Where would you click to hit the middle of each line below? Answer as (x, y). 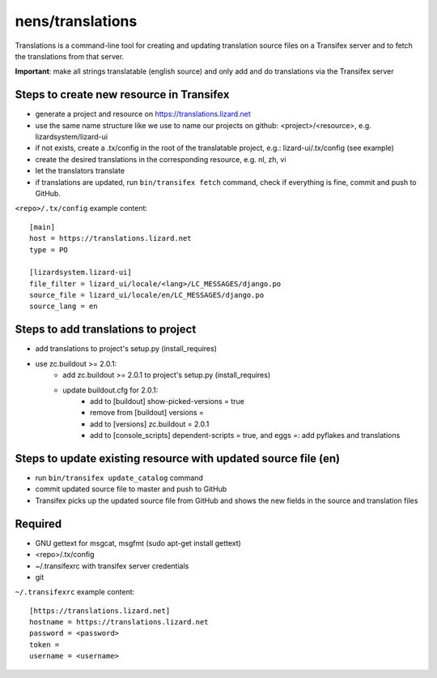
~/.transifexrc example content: (75, 592)
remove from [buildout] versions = (147, 413)
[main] (42, 227)
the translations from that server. (70, 56)
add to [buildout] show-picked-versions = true (167, 401)
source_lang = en (64, 307)
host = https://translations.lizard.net (110, 238)
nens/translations (76, 21)
